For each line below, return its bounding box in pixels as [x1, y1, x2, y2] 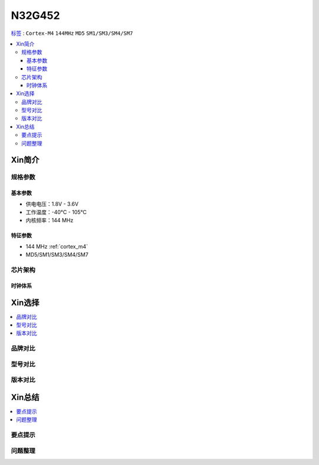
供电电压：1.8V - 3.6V [25, 200, 79, 207]
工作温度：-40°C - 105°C [25, 208, 87, 215]
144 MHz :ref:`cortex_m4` [25, 243, 88, 250]
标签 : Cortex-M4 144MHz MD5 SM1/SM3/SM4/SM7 [11, 30, 133, 37]
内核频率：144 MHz [25, 217, 74, 224]
